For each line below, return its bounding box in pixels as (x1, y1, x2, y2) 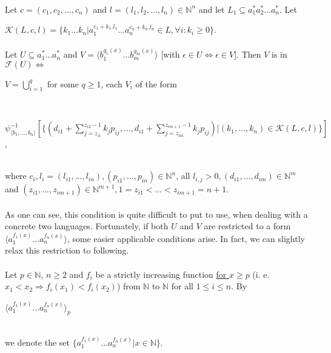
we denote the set (5, 335, 70, 348)
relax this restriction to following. (5, 244, 129, 257)
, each (101, 77, 122, 90)
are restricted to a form (204, 220, 291, 232)
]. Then (234, 48, 261, 61)
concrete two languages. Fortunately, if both (5, 220, 169, 232)
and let (198, 2, 225, 15)
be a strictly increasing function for (95, 267, 227, 280)
